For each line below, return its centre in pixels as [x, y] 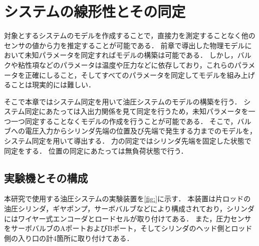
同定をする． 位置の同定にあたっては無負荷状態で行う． [96, 150]
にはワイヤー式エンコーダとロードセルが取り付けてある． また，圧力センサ [128, 218]
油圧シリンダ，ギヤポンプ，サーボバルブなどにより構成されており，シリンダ [129, 209]
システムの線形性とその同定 [95, 11]
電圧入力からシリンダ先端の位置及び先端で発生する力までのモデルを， [141, 131]
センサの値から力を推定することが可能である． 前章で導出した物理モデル [124, 45]
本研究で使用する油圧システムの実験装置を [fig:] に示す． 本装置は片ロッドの [127, 199]
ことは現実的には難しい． [53, 85]
